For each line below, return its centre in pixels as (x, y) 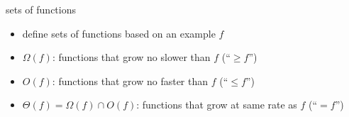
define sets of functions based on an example (119, 33)
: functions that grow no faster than (130, 80)
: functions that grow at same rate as (217, 105)
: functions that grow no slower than (131, 57)
